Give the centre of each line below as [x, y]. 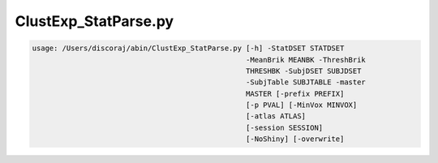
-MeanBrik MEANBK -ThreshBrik [306, 60]
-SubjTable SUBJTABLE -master [306, 82]
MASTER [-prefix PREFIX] [295, 94]
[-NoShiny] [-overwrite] [295, 139]
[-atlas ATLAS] [276, 116]
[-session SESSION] [285, 127]
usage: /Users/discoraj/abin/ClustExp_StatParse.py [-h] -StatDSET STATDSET [188, 48]
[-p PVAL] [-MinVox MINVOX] [302, 105]
